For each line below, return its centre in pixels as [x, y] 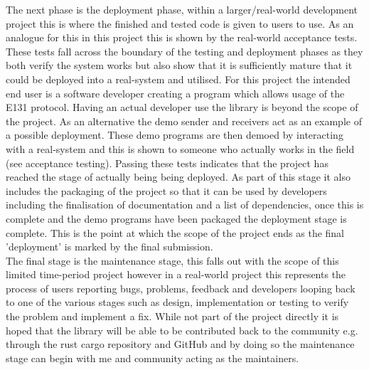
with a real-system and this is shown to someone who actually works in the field [180, 148]
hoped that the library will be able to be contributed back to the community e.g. [182, 330]
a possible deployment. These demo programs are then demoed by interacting [175, 135]
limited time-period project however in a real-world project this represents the [176, 274]
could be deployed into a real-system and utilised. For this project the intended [178, 79]
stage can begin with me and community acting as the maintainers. [153, 358]
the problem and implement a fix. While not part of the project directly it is [172, 316]
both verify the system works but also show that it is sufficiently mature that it [179, 65]
